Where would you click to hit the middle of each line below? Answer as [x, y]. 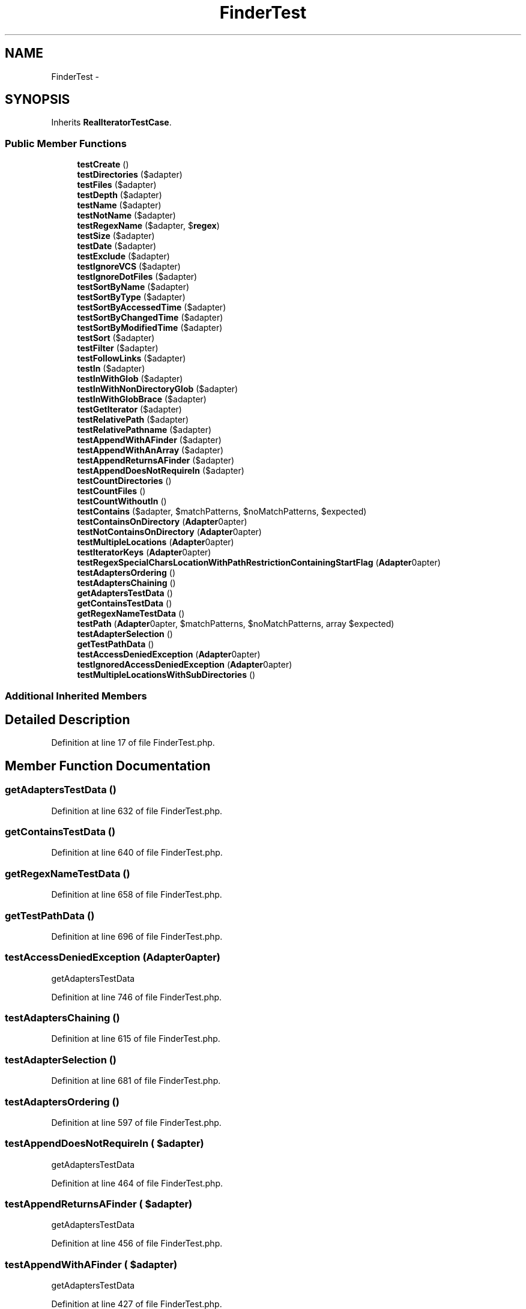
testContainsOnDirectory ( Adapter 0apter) [162, 522]
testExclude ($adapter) [123, 256]
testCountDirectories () [124, 481]
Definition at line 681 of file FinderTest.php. [136, 1081]
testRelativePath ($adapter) [133, 420]
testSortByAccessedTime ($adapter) [152, 307]
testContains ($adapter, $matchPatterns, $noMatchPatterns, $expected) [222, 512]
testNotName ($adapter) [126, 216]
